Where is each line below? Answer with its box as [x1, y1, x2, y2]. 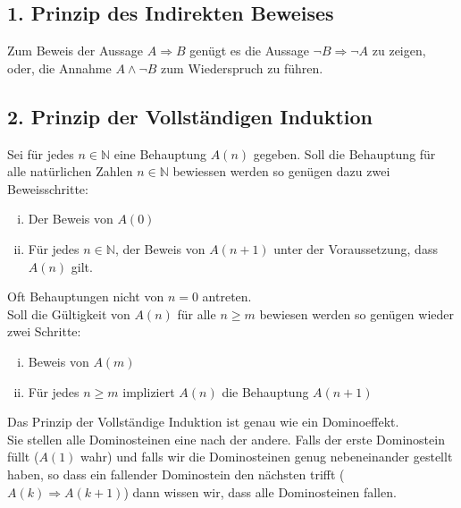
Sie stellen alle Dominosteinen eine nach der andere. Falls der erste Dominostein [7, 429, 445, 448]
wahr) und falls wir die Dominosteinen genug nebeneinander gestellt [80, 447, 453, 466]
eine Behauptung [113, 144, 206, 163]
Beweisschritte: [7, 179, 88, 198]
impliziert [122, 382, 175, 401]
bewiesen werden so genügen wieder [259, 304, 454, 323]
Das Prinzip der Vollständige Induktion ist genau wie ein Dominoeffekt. [7, 412, 399, 431]
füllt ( [7, 447, 39, 466]
